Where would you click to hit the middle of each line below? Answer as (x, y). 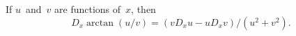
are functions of (88, 9)
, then (143, 9)
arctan (100, 23)
